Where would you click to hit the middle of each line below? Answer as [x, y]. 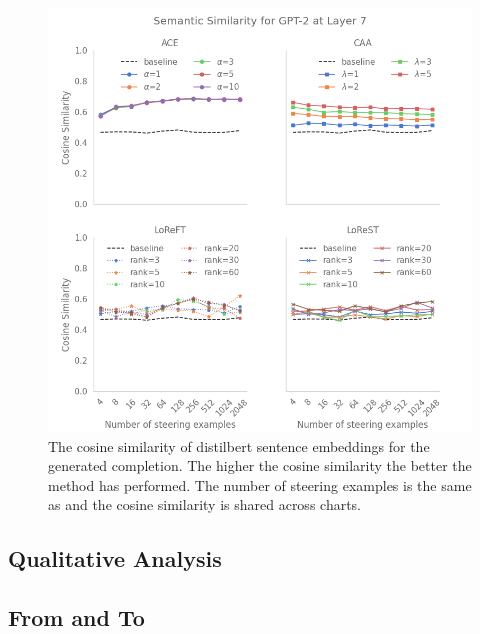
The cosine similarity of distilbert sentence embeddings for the [239, 445]
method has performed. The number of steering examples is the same [260, 484]
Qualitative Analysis [115, 558]
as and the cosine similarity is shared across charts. [205, 504]
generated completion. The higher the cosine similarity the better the [260, 465]
